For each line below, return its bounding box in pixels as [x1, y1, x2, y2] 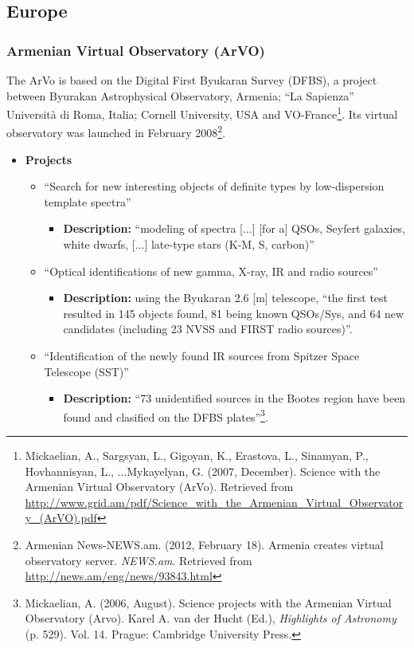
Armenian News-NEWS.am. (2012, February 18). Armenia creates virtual [25, 536, 384, 553]
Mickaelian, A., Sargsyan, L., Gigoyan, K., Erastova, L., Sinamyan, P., [25, 447, 369, 464]
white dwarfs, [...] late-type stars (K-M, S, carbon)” [63, 236, 314, 253]
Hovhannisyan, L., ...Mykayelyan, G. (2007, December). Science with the [25, 462, 381, 479]
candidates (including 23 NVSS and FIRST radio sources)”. [63, 320, 353, 337]
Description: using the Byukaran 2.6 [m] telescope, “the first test [63, 289, 389, 306]
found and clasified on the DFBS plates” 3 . [63, 406, 268, 425]
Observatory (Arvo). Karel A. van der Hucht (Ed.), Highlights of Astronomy [25, 610, 396, 626]
